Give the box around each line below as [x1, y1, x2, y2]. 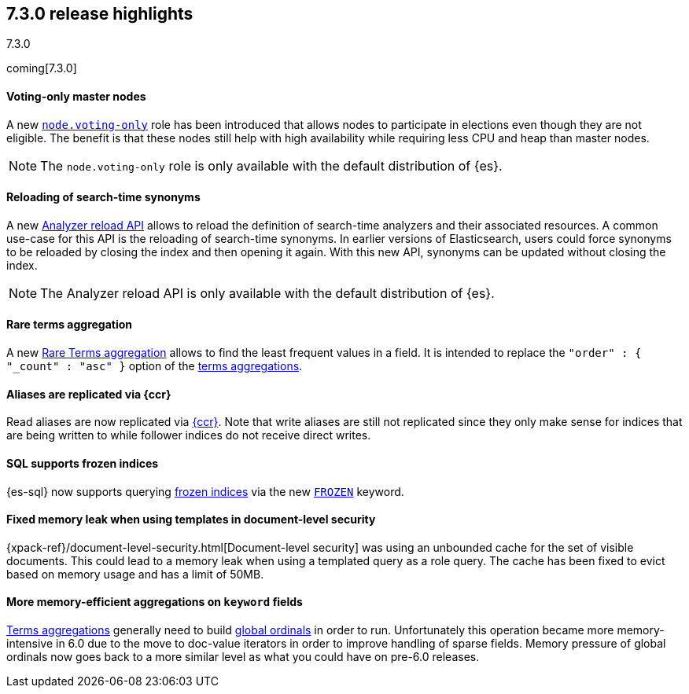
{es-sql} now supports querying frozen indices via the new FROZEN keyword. [6, 484, 404, 498]
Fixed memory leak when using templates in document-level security [6, 512, 376, 527]
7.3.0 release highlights [6, 4, 193, 24]
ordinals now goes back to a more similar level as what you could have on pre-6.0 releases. [6, 649, 480, 663]
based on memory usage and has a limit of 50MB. [6, 567, 264, 581]
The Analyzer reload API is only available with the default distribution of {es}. [40, 285, 495, 301]
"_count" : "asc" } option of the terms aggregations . [6, 359, 303, 373]
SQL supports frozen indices [6, 456, 159, 470]
